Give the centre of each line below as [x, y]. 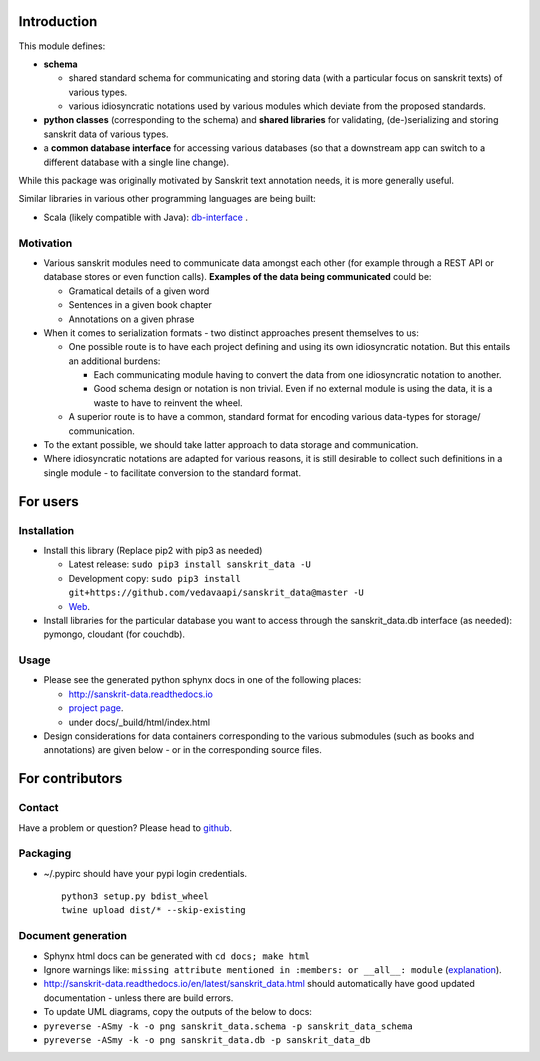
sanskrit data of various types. [106, 134]
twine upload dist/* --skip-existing [154, 910]
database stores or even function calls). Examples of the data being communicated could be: [237, 277]
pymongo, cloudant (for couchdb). [114, 634]
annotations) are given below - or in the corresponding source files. [182, 750]
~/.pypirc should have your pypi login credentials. [145, 873]
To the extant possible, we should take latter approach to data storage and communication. [231, 445]
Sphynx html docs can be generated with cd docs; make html [176, 956]
